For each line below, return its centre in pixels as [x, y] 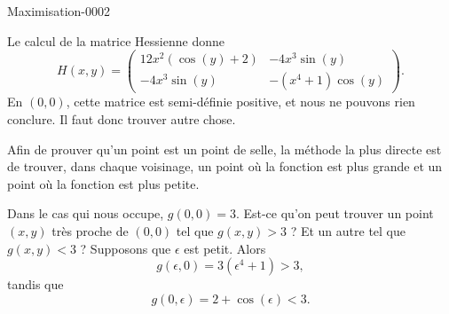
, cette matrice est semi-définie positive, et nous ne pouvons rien [240, 102]
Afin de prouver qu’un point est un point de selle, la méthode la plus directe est [224, 149]
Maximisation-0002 [59, 11]
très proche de [90, 230]
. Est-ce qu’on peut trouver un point [335, 213]
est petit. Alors [225, 248]
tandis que [35, 284]
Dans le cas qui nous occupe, [86, 213]
